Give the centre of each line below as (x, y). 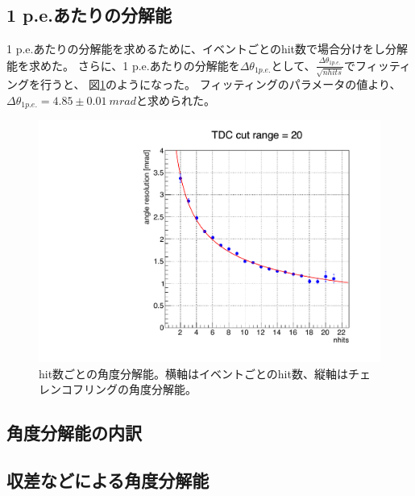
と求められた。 (175, 100)
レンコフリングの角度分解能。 (118, 389)
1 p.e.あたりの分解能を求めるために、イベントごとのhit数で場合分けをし (196, 49)
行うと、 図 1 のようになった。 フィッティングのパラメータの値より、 (220, 84)
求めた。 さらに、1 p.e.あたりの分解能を (134, 65)
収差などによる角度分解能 (108, 479)
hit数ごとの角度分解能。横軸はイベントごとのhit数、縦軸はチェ (205, 373)
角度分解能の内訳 (74, 433)
